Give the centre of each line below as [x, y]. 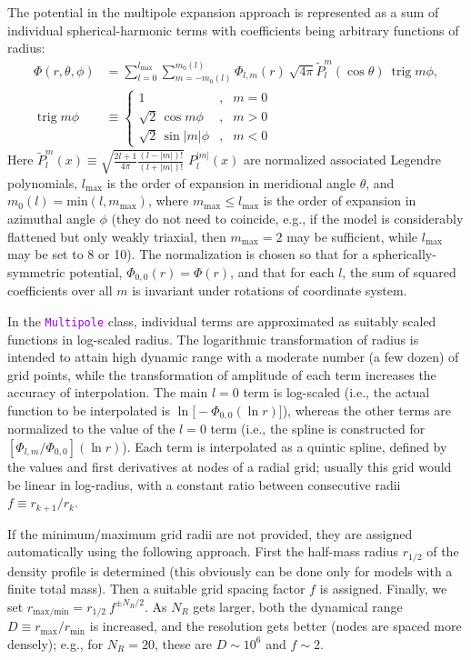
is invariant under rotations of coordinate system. [270, 290]
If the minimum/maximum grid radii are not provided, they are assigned [210, 533]
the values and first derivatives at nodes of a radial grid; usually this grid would [230, 466]
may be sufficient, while [352, 236]
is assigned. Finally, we [383, 589]
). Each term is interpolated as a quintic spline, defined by [285, 446]
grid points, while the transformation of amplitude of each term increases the [222, 374]
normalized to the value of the [91, 429]
